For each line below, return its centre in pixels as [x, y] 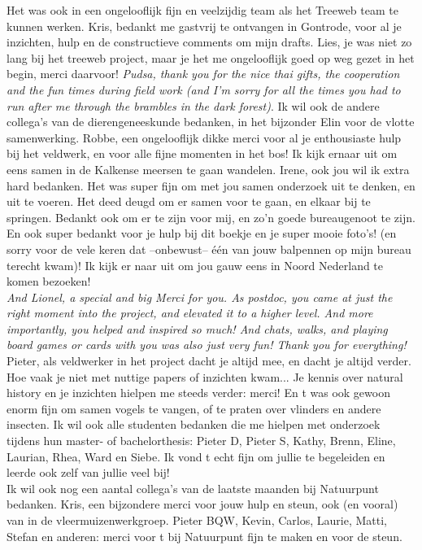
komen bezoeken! [49, 281]
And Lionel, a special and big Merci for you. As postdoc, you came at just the [200, 297]
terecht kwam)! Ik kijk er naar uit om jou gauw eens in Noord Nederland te [195, 265]
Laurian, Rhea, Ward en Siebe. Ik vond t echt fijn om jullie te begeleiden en [196, 456]
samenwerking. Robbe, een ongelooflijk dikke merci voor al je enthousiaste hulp [204, 137]
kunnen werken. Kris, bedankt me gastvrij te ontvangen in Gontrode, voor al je [204, 26]
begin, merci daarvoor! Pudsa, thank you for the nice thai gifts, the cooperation [203, 74]
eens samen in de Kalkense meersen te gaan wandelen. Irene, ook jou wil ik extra [208, 169]
